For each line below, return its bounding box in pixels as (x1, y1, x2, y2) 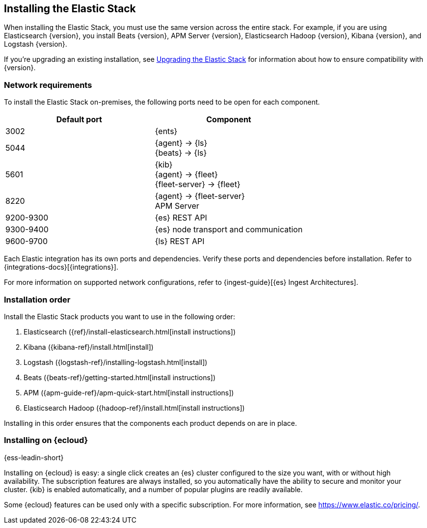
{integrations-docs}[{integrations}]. (4, 263, 118, 272)
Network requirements (4, 80, 92, 90)
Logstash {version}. (4, 40, 67, 49)
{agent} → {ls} (155, 138, 208, 148)
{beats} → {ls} (155, 148, 207, 158)
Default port (56, 114, 102, 125)
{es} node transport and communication (155, 224, 303, 235)
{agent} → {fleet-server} (155, 191, 245, 201)
